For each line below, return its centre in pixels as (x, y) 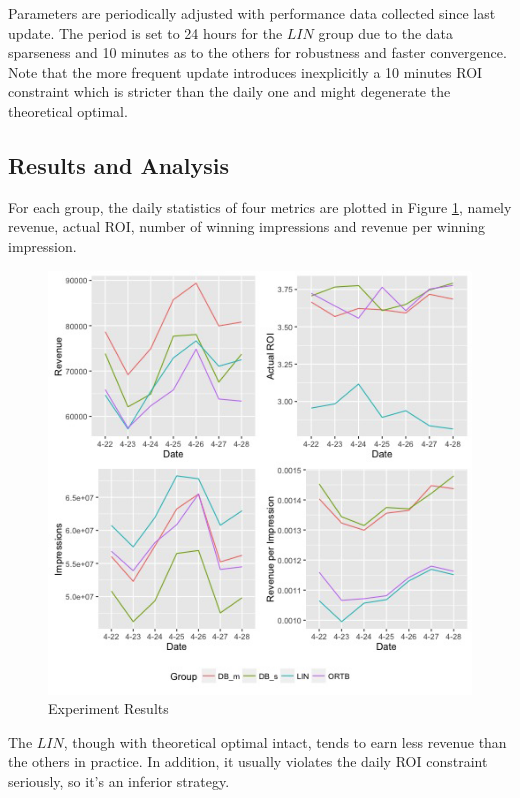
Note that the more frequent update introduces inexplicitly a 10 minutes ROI (245, 71)
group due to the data (386, 32)
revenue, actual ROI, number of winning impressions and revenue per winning (247, 226)
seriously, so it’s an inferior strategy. (119, 780)
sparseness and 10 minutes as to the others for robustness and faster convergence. (257, 52)
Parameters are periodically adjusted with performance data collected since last (252, 13)
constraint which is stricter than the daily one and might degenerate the (229, 91)
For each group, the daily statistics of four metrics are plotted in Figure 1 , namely (260, 206)
